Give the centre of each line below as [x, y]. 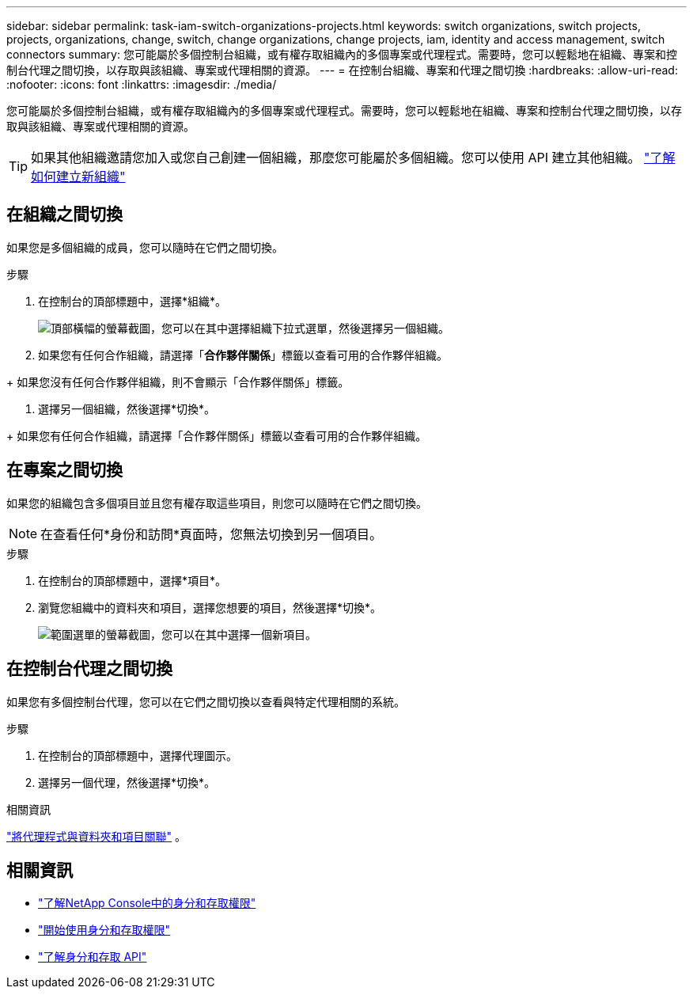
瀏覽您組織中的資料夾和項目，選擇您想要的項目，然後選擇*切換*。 [210, 607]
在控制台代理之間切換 [89, 669]
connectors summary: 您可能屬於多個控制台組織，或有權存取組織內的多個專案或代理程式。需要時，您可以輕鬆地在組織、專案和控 [342, 54]
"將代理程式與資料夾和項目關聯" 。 [96, 836]
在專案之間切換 [64, 470]
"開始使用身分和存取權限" [104, 930]
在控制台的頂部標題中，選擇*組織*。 [133, 301]
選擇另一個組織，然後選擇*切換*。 [127, 408]
